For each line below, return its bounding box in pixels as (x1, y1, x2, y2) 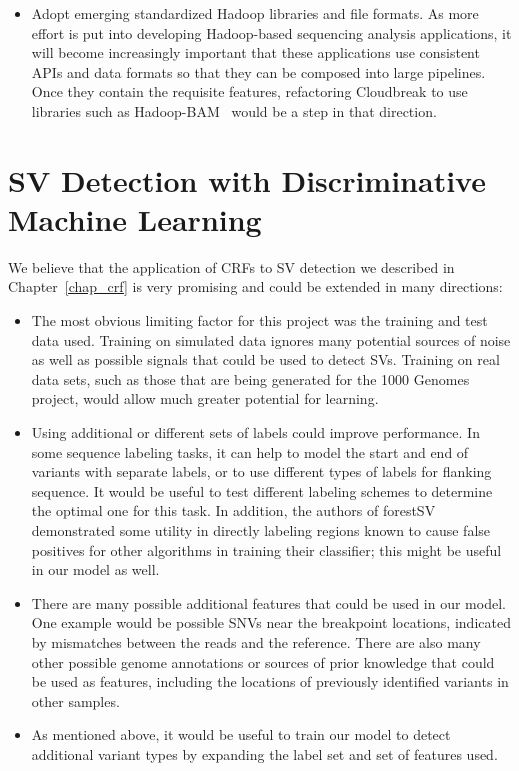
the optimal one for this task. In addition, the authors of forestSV (31, 500, 436, 521)
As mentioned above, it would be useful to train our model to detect (31, 724, 451, 745)
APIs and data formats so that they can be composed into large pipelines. (31, 61, 486, 82)
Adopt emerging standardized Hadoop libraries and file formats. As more (31, 3, 479, 23)
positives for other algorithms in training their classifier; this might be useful (31, 539, 502, 560)
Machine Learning (8, 198, 262, 239)
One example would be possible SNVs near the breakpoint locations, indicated (31, 612, 511, 633)
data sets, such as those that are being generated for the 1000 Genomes (31, 368, 470, 389)
